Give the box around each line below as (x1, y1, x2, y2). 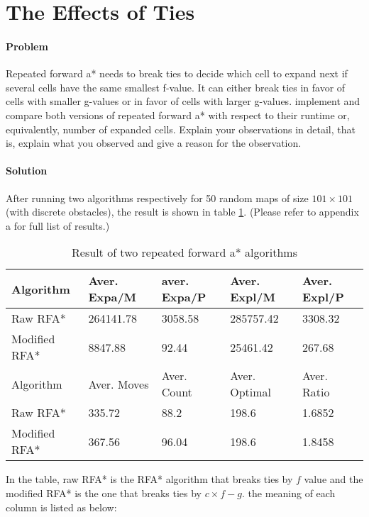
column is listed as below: (6, 499, 117, 514)
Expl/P (302, 289, 344, 306)
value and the (304, 472, 363, 487)
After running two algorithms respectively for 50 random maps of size (6, 190, 309, 205)
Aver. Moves (88, 375, 149, 392)
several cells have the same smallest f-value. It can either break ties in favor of (6, 79, 346, 94)
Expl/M (230, 289, 276, 306)
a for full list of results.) (6, 218, 110, 233)
